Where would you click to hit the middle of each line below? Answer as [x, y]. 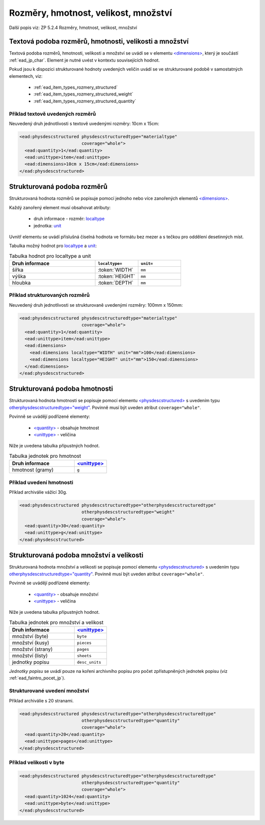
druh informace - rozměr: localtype [69, 219]
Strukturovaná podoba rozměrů [58, 187]
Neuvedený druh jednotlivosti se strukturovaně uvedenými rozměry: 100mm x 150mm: [96, 305]
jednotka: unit [47, 225]
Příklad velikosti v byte [37, 762]
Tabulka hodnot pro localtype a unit [50, 256]
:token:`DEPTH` [116, 283]
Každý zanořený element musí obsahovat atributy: [60, 207]
